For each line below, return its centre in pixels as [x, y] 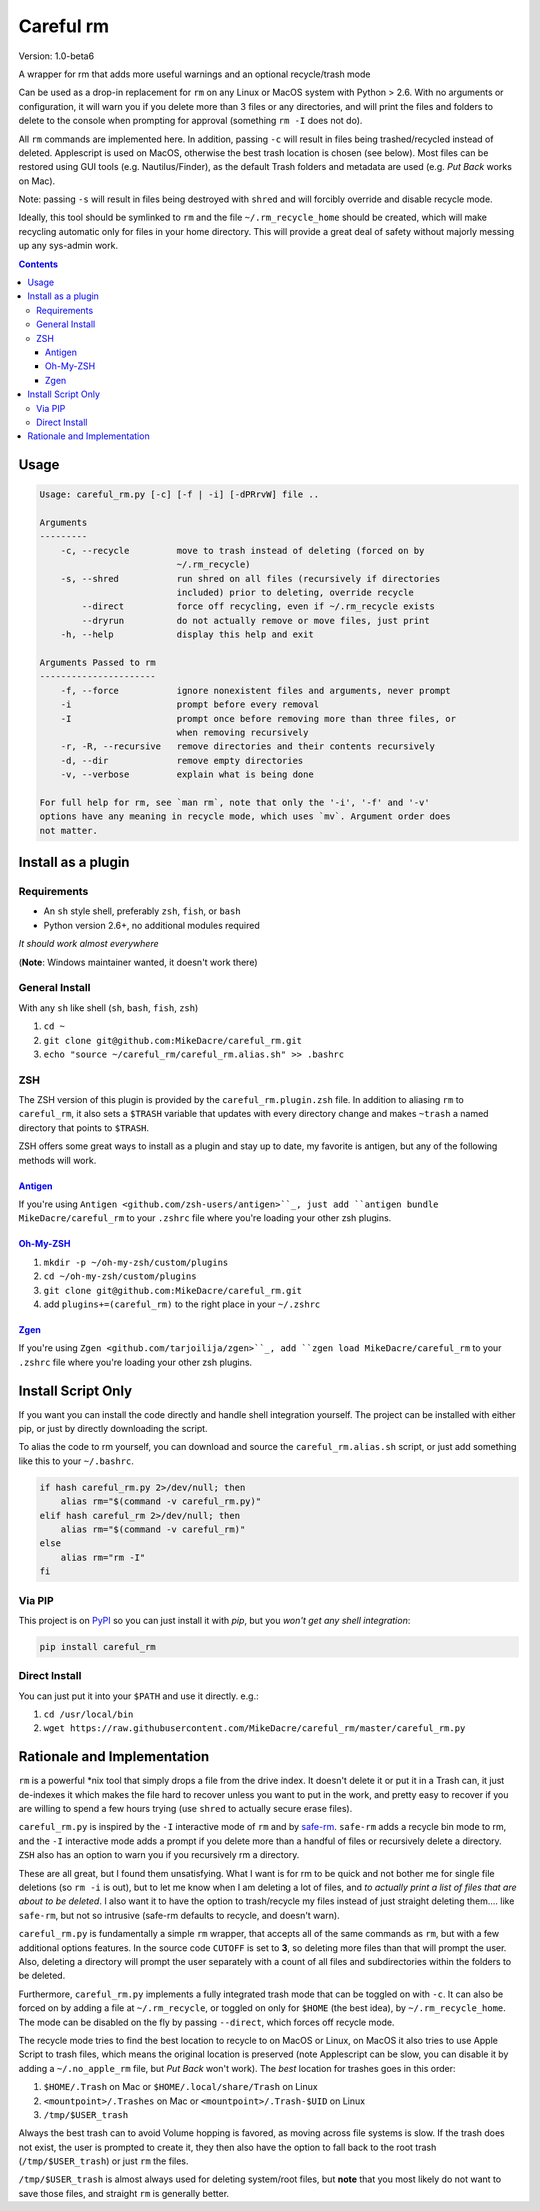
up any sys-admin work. [68, 246]
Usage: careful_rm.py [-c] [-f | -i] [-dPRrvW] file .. [179, 494]
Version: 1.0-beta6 [56, 56]
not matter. [69, 830]
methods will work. [57, 1160]
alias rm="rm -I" [103, 1557]
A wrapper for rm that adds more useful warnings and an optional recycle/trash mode [194, 74]
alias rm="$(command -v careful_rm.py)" [161, 1501]
